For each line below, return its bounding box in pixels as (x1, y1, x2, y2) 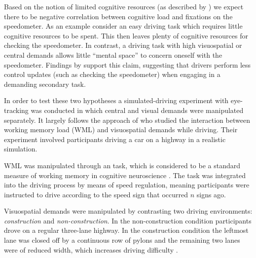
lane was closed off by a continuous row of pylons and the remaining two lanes (4, 235, 240, 245)
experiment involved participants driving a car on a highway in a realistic (4, 134, 226, 144)
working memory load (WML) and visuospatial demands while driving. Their (4, 124, 238, 135)
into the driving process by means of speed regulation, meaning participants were (4, 180, 250, 190)
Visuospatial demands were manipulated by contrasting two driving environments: (4, 206, 253, 216)
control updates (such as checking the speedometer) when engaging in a (4, 69, 220, 79)
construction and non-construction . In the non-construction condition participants (4, 215, 252, 225)
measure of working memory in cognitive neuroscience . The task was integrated (4, 170, 246, 180)
